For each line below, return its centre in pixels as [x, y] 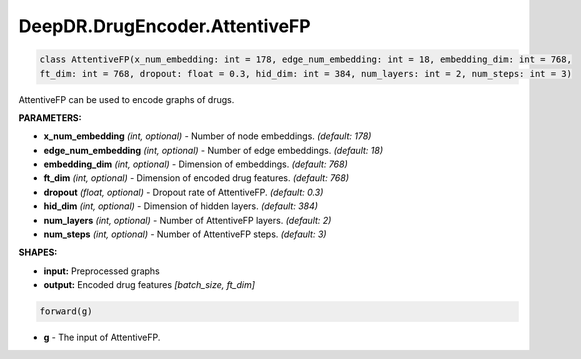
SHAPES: [38, 252]
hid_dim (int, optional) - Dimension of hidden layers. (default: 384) [181, 206]
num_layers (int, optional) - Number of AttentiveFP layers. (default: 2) [187, 220]
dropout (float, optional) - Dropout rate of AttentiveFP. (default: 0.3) [183, 192]
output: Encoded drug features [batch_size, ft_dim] [149, 285]
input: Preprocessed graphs [101, 271]
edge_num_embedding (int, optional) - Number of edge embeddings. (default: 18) [213, 150]
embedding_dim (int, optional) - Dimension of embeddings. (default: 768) [196, 164]
